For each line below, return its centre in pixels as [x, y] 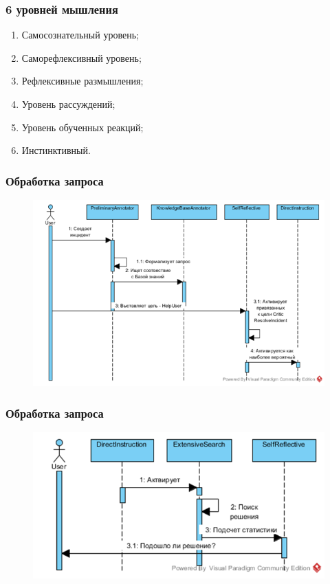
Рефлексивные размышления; [82, 81]
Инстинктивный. [56, 150]
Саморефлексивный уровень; [81, 57]
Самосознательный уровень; [80, 35]
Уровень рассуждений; [68, 104]
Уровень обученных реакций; [82, 127]
